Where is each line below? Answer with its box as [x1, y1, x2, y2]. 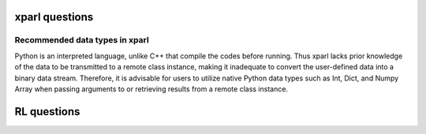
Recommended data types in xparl [14, 35, 149, 46]
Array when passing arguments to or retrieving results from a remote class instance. [14, 84, 288, 94]
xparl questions [14, 10, 94, 24]
